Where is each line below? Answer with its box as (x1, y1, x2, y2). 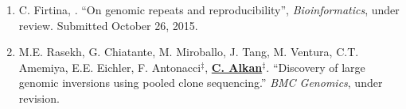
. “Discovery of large (266, 58, 365, 75)
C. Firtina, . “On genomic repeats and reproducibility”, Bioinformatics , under (18, 2, 400, 17)
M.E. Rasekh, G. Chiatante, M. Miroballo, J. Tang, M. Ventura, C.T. (18, 43, 359, 60)
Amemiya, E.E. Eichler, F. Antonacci (18, 58, 201, 75)
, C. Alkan (205, 58, 263, 75)
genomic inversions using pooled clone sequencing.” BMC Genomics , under (18, 74, 383, 91)
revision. (18, 89, 60, 106)
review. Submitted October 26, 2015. (18, 17, 198, 33)
